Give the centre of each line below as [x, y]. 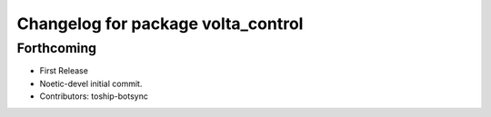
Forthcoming [57, 48]
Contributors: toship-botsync [94, 96]
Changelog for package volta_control [160, 24]
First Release [64, 71]
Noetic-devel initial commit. [91, 83]
